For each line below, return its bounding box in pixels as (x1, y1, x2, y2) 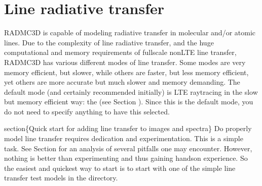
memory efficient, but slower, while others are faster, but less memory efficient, (4, 67, 249, 77)
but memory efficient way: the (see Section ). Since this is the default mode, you (4, 96, 253, 107)
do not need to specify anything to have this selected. (4, 106, 170, 116)
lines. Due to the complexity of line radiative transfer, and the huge (4, 37, 214, 47)
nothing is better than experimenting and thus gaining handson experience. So (4, 153, 248, 163)
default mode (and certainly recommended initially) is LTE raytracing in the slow (4, 86, 258, 97)
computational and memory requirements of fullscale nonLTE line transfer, (4, 47, 237, 57)
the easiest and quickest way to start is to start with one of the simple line (4, 162, 236, 173)
